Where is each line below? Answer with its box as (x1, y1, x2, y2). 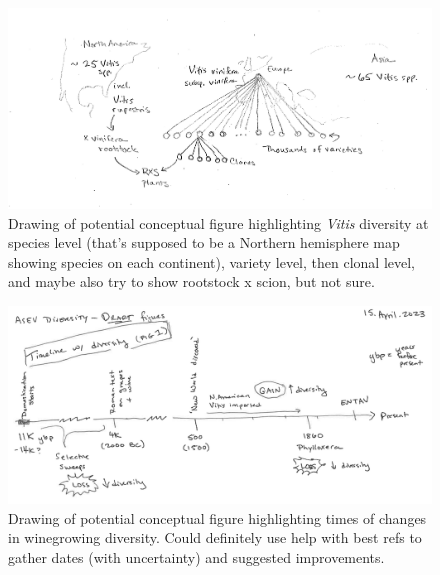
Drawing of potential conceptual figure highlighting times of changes (8, 507, 427, 528)
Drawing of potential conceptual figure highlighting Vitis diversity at (8, 212, 429, 233)
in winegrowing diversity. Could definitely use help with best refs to (8, 527, 422, 548)
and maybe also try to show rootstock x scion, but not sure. (8, 271, 375, 292)
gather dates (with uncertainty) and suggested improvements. (8, 546, 385, 567)
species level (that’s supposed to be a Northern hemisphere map (8, 232, 400, 253)
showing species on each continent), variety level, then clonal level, (8, 251, 416, 272)
